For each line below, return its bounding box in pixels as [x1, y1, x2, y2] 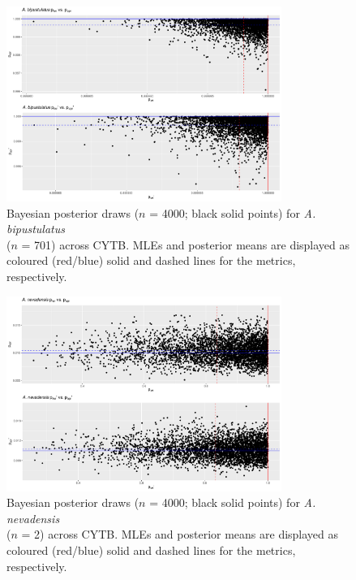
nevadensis [6, 509, 60, 526]
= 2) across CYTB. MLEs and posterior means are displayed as [21, 526, 339, 543]
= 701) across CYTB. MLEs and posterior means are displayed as [21, 236, 350, 253]
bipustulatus [6, 220, 65, 237]
